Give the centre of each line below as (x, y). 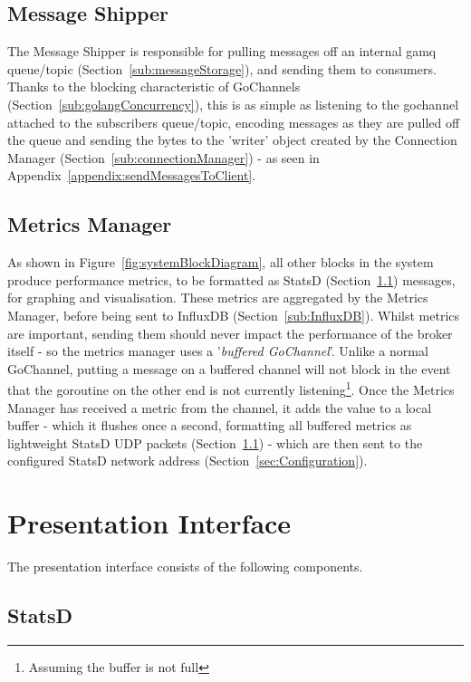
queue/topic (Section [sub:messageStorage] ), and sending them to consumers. (222, 68)
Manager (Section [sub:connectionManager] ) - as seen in (163, 157)
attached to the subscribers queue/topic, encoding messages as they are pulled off (234, 122)
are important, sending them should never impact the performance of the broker (230, 333)
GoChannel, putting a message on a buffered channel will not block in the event (229, 368)
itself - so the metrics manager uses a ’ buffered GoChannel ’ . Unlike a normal (218, 351)
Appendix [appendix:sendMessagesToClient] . (132, 175)
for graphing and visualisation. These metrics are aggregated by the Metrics (218, 298)
